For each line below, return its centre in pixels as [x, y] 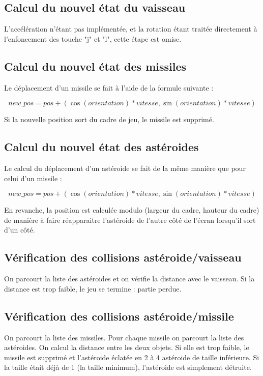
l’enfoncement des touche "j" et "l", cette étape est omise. [93, 38]
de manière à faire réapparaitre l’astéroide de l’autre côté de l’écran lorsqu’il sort [130, 220]
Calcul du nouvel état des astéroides [101, 147]
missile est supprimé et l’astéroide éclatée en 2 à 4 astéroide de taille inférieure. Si [132, 357]
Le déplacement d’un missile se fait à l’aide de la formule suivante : [109, 87]
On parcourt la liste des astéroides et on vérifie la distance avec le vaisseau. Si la [129, 279]
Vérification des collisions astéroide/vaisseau [123, 257]
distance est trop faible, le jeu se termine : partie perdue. [93, 288]
